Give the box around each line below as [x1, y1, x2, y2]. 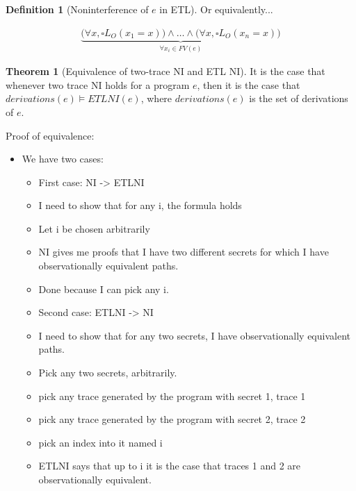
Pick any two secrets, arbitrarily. [38, 365, 177, 380]
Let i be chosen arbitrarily [38, 221, 150, 235]
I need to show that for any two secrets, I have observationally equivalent [38, 328, 350, 342]
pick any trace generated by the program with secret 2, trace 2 [38, 412, 306, 426]
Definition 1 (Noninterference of [6, 2, 149, 16]
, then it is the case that [197, 77, 300, 92]
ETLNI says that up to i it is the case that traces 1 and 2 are [38, 458, 301, 473]
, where [140, 91, 172, 106]
